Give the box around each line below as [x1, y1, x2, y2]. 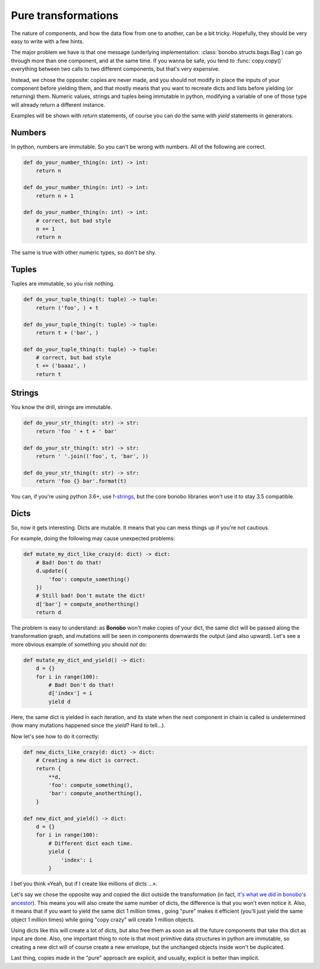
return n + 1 [36, 192, 74, 199]
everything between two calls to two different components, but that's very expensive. [11, 65, 220, 72]
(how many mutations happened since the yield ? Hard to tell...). [11, 722, 166, 729]
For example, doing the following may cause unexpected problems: [11, 535, 175, 542]
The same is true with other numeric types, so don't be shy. [11, 249, 156, 256]
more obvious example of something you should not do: [11, 641, 148, 648]
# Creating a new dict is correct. [36, 757, 139, 764]
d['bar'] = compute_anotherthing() [36, 601, 139, 608]
